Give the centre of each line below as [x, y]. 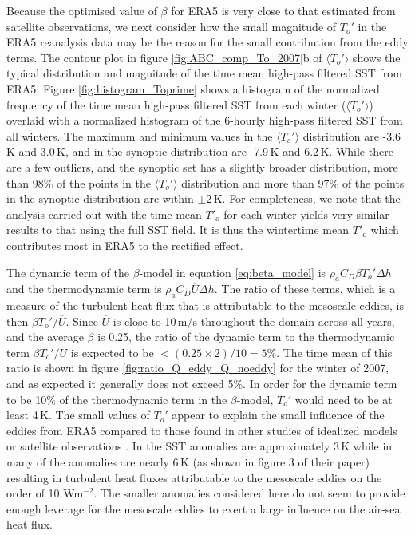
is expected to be [112, 352]
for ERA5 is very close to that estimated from [283, 10]
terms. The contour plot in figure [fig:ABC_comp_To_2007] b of [164, 57]
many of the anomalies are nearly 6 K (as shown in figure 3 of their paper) [188, 462]
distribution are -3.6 [352, 135]
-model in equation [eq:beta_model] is [233, 272]
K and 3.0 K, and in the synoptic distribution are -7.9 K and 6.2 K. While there [200, 151]
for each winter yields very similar [306, 214]
